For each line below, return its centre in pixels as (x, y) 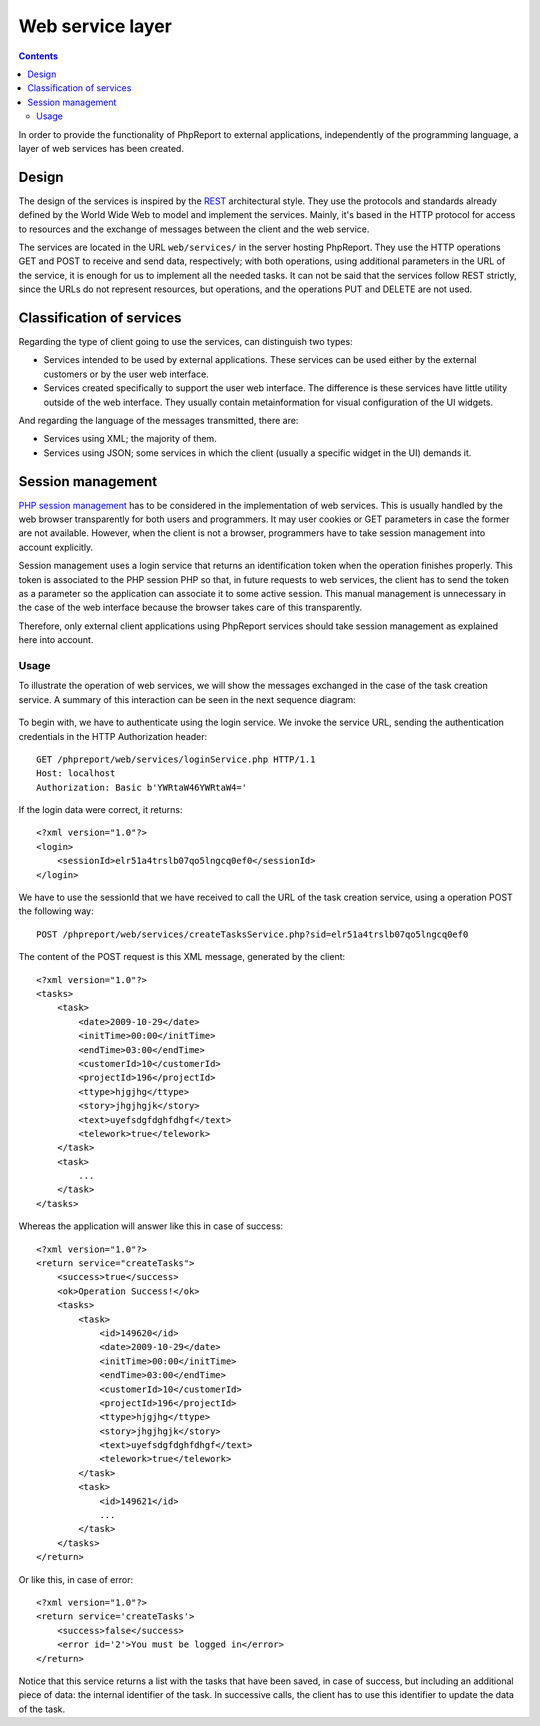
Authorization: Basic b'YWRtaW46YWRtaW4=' (142, 787)
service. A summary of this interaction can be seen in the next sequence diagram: (187, 699)
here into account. (56, 640)
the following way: (56, 911)
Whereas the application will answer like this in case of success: (151, 1226)
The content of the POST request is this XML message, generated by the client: (182, 957)
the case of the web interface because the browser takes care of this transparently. (190, 607)
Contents (38, 56)
